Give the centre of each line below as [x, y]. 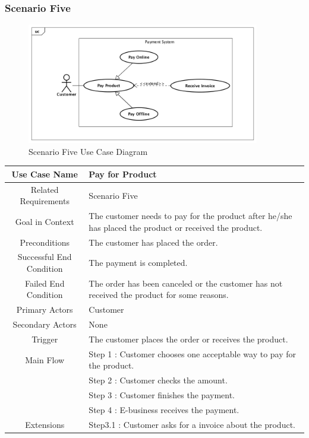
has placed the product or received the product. [176, 227]
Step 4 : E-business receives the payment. [164, 409]
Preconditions [45, 242]
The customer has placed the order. [153, 242]
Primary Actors [45, 310]
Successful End [45, 257]
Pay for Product [123, 174]
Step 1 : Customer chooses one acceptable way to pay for [193, 353]
